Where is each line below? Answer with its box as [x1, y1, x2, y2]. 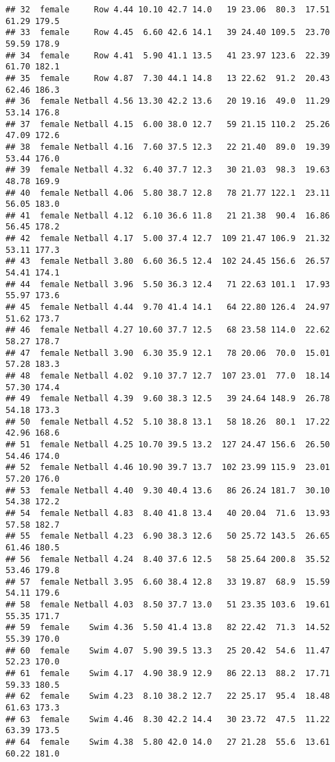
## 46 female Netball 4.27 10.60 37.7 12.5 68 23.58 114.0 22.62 [5, 325, 330, 335]
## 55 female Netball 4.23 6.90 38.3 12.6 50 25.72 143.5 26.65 [5, 531, 330, 541]
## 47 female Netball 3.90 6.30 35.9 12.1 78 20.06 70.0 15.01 [5, 348, 330, 358]
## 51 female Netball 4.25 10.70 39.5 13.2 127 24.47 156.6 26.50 [5, 439, 330, 449]
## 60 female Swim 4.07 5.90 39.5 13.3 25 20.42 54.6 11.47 [5, 645, 330, 655]
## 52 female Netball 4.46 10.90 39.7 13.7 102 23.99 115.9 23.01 [5, 462, 330, 473]
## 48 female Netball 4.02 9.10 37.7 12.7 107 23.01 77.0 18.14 [5, 371, 330, 381]
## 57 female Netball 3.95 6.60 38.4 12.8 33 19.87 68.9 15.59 [5, 576, 330, 587]
